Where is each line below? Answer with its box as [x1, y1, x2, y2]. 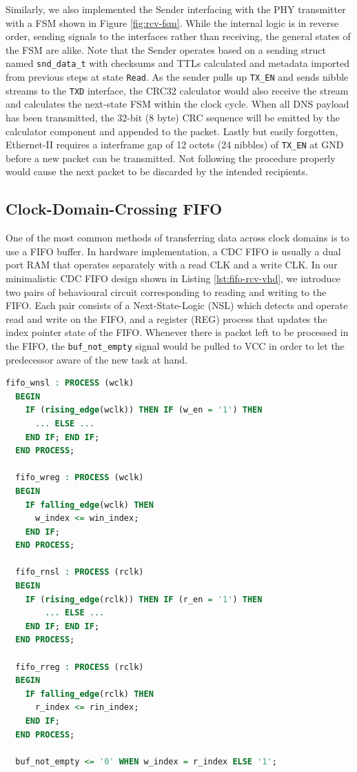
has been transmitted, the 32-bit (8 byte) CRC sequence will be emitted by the [6, 110, 340, 124]
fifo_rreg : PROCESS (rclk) [15, 662, 144, 672]
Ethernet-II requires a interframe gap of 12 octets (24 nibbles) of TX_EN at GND [6, 137, 344, 152]
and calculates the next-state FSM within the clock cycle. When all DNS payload [6, 97, 349, 111]
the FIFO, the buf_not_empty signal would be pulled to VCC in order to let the [6, 338, 345, 353]
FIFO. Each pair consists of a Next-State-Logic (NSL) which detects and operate [6, 298, 348, 313]
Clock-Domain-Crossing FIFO [6, 198, 223, 219]
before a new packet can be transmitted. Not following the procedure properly [6, 150, 336, 165]
